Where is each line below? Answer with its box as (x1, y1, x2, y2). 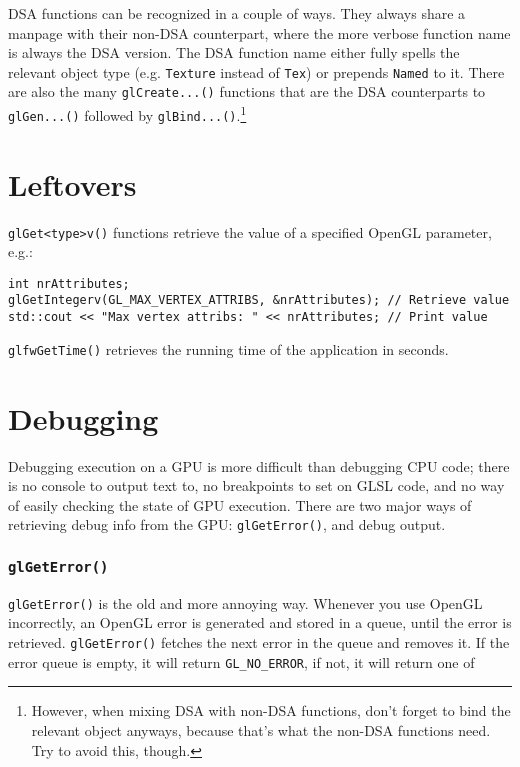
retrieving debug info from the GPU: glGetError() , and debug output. (8, 514, 446, 535)
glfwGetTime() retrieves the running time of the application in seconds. (8, 338, 449, 359)
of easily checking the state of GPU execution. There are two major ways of (8, 494, 472, 515)
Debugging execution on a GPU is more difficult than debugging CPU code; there (8, 455, 510, 476)
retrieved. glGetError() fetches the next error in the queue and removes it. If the (8, 632, 510, 652)
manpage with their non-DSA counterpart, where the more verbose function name (8, 22, 511, 43)
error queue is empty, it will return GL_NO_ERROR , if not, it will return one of (8, 651, 475, 672)
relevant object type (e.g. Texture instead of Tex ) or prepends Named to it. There (8, 61, 505, 82)
